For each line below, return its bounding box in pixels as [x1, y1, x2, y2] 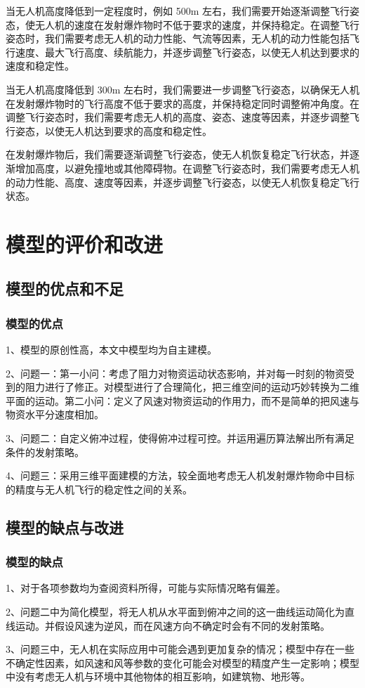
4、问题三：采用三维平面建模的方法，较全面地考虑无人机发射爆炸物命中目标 [6, 468, 354, 483]
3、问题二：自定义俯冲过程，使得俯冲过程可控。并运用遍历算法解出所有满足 [6, 431, 354, 446]
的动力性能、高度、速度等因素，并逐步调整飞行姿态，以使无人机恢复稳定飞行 [6, 174, 359, 189]
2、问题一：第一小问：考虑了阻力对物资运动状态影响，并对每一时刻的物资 [6, 365, 345, 380]
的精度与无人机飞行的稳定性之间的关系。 [6, 481, 192, 496]
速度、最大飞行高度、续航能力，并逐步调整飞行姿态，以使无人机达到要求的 [15, 44, 359, 59]
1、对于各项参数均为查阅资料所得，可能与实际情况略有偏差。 [6, 580, 286, 595]
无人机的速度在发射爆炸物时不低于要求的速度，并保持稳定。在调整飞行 [34, 17, 359, 32]
